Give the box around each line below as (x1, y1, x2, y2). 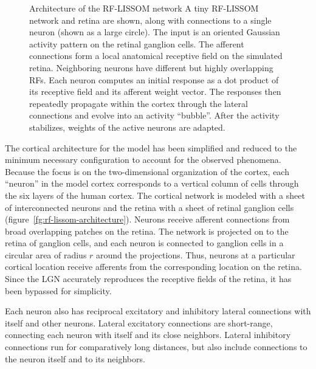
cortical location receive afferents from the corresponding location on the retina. (5, 260, 302, 273)
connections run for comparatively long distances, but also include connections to (5, 340, 307, 353)
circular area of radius (5, 248, 87, 261)
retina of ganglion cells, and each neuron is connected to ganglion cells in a (5, 236, 284, 249)
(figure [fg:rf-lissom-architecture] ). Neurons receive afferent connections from (5, 213, 290, 226)
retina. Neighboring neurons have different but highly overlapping (29, 61, 273, 74)
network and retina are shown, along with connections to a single (29, 13, 272, 26)
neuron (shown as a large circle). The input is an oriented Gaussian (29, 26, 280, 38)
